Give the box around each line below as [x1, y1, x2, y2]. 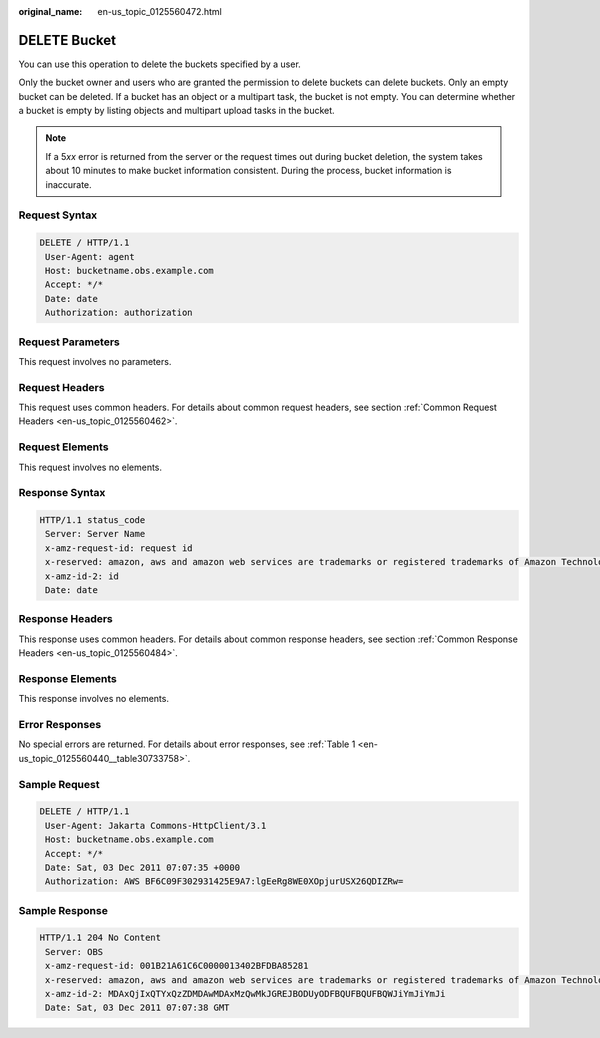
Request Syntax [18, 208, 98, 222]
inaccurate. [45, 178, 92, 190]
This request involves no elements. [18, 461, 163, 473]
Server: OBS [45, 946, 104, 957]
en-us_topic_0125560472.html [97, 6, 222, 17]
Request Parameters [18, 335, 120, 349]
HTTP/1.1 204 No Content [39, 932, 162, 944]
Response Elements [18, 671, 117, 685]
